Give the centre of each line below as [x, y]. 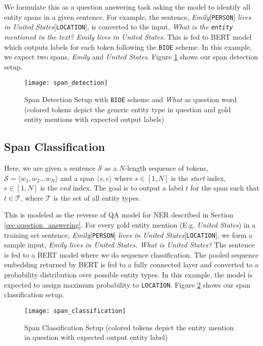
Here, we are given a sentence [50, 168]
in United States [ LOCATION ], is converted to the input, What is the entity [119, 27]
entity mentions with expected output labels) [94, 119]
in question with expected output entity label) [96, 337]
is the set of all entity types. [97, 197]
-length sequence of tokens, [166, 168]
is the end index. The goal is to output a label [112, 188]
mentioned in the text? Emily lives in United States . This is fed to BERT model [128, 36]
